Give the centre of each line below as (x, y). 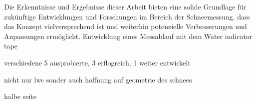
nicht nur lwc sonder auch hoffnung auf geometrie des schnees (98, 79)
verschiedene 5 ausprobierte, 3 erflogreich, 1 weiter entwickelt (97, 62)
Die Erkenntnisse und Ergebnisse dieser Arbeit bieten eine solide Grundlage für (125, 6)
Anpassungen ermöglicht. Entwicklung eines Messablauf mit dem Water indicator (128, 36)
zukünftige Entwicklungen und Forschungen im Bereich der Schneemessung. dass (127, 16)
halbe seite (20, 96)
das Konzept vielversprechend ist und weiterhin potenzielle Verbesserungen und (126, 26)
